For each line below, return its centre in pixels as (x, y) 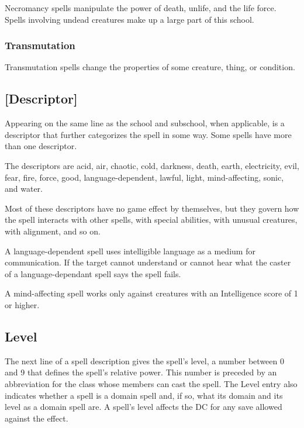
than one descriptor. (41, 146)
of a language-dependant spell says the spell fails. (93, 273)
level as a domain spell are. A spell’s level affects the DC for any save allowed (144, 407)
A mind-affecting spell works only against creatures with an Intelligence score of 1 (151, 293)
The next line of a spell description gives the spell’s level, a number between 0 (144, 360)
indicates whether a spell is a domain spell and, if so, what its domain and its (144, 395)
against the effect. (37, 418)
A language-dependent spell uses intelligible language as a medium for (130, 251)
